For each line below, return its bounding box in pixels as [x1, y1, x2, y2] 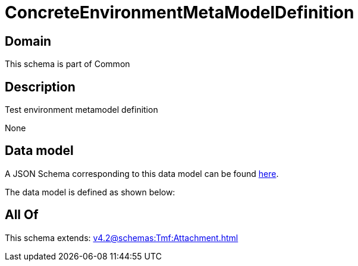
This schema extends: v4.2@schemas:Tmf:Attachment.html [5, 232, 238, 243]
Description [5, 79, 76, 94]
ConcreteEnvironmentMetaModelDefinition [5, 2, 354, 23]
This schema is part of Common [5, 59, 130, 69]
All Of [5, 207, 39, 223]
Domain [5, 33, 52, 49]
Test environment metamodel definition [5, 104, 158, 115]
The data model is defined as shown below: [5, 186, 175, 197]
